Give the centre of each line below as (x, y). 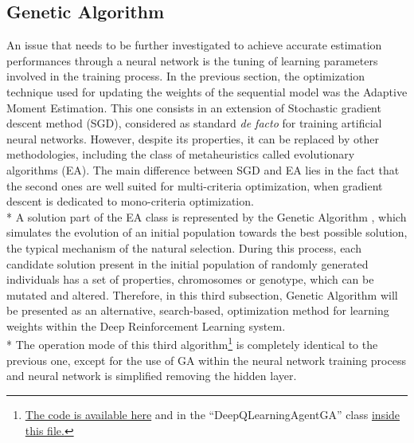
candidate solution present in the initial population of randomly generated (187, 263)
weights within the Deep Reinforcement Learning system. (146, 325)
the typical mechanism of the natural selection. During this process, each (184, 247)
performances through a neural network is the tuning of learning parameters (192, 60)
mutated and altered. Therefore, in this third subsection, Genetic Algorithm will (202, 294)
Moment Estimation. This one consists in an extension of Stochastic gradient (194, 107)
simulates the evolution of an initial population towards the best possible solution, (207, 232)
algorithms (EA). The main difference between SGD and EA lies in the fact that (203, 169)
